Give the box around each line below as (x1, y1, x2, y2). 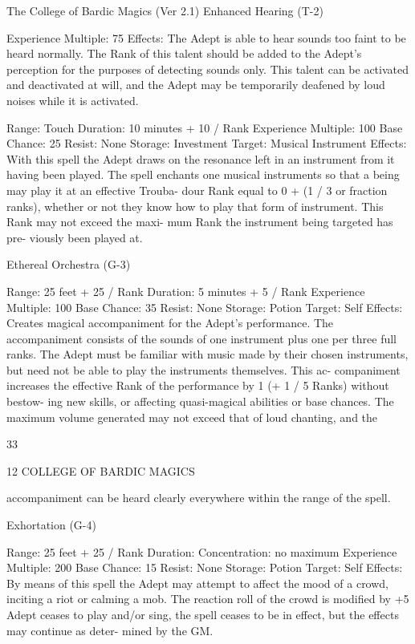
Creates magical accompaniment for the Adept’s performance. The (6, 314, 334, 331)
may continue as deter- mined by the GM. (6, 622, 214, 638)
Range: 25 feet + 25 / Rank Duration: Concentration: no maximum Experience (6, 543, 397, 560)
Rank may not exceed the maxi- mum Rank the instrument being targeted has (6, 213, 393, 230)
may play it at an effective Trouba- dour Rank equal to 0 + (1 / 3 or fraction (6, 181, 388, 198)
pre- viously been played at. (6, 229, 143, 245)
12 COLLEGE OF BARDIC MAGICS (6, 462, 195, 479)
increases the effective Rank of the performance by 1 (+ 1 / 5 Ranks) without (6, 377, 389, 394)
